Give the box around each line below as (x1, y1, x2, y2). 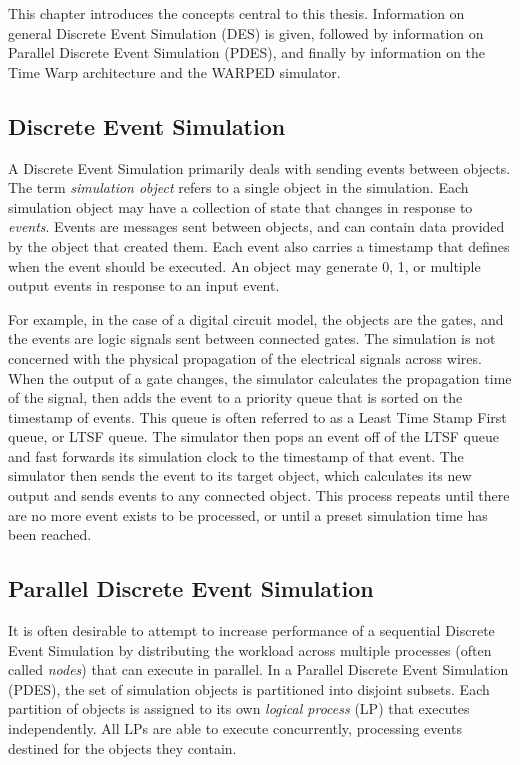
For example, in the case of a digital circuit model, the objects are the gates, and (8, 308, 504, 329)
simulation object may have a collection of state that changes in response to (8, 196, 473, 217)
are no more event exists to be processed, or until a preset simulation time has (8, 504, 488, 525)
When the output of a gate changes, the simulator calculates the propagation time (8, 367, 512, 388)
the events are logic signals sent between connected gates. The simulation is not (8, 328, 496, 349)
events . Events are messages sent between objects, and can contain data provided (8, 216, 505, 237)
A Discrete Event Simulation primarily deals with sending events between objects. (8, 157, 511, 178)
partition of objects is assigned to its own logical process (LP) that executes (8, 698, 470, 719)
